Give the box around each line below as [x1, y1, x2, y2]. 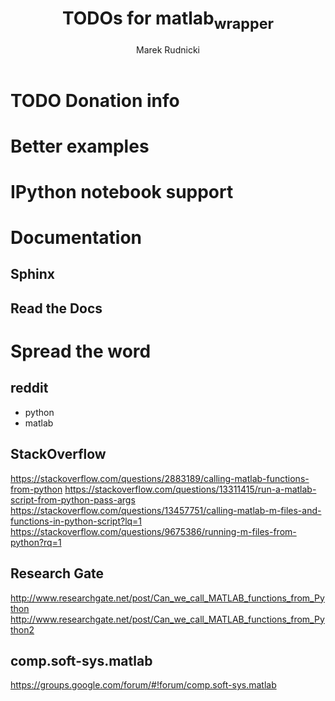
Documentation [10, 227, 143, 249]
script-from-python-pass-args [10, 493, 136, 506]
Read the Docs [10, 300, 103, 317]
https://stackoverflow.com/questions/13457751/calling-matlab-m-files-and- [10, 504, 322, 516]
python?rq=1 [10, 536, 62, 548]
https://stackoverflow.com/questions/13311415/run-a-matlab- [64, 483, 317, 495]
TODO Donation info [10, 89, 180, 112]
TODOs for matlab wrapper [61, 7, 275, 33]
